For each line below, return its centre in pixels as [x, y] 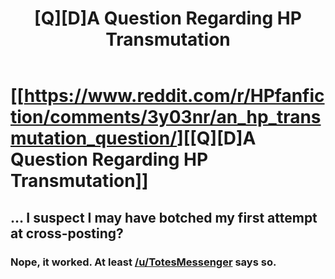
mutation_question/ [94, 138]
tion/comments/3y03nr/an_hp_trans [166, 117]
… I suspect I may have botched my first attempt [164, 217]
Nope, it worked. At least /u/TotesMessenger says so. [143, 262]
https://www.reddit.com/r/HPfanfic [174, 96]
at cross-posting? [67, 233]
